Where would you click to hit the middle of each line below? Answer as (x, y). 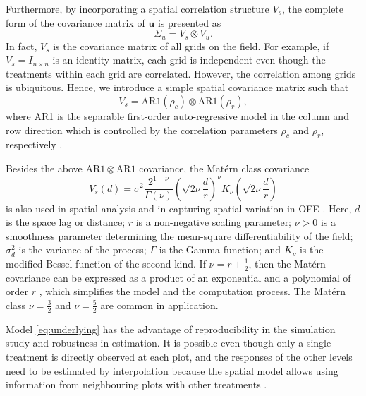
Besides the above (44, 168)
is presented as (189, 22)
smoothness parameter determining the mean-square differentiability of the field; (179, 235)
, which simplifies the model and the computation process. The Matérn (193, 291)
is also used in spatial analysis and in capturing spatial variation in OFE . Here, (179, 208)
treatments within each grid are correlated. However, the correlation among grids (181, 73)
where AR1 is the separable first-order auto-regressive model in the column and (177, 116)
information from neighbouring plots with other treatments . (136, 384)
